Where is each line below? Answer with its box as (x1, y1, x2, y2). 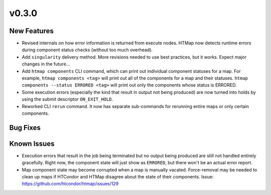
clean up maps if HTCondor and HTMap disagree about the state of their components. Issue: (22, 174, 214, 180)
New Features (9, 27, 54, 35)
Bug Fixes (9, 123, 41, 132)
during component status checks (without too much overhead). (22, 47, 153, 53)
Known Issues (9, 139, 55, 148)
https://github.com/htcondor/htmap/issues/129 (22, 181, 119, 187)
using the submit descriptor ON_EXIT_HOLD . (22, 96, 113, 103)
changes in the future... (22, 61, 70, 67)
